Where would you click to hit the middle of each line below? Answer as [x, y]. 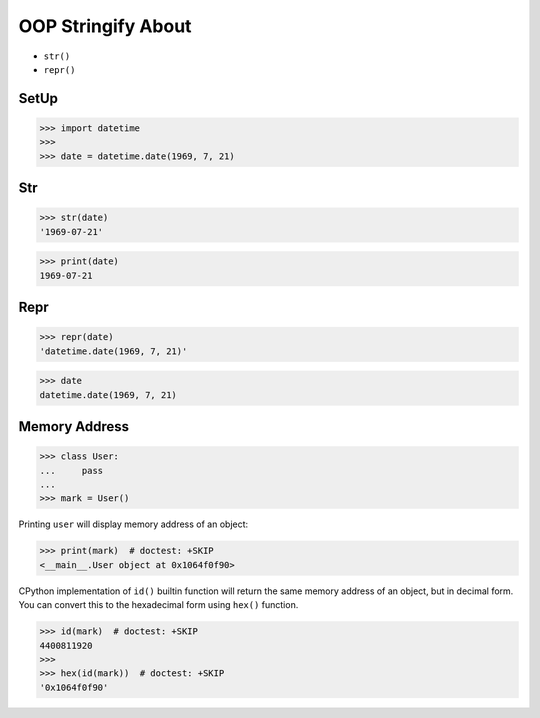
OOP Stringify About [105, 26]
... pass [71, 470]
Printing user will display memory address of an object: [133, 524]
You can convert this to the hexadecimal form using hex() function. [158, 605]
